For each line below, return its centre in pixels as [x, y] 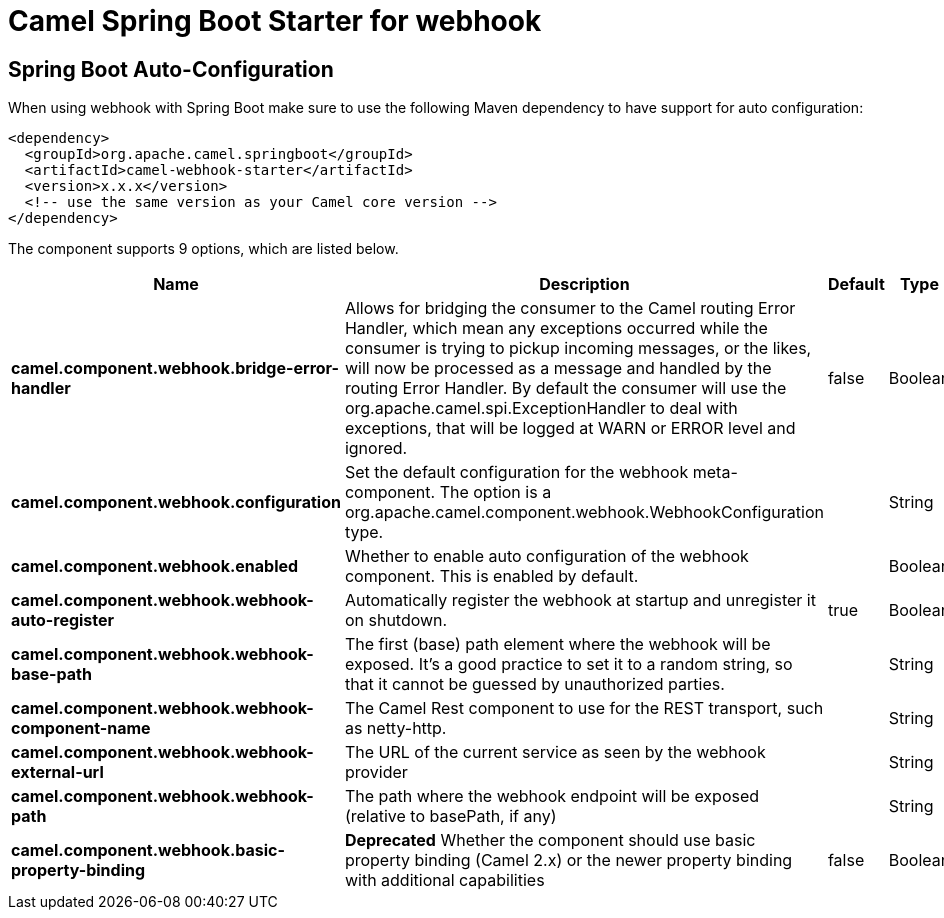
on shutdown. [396, 620]
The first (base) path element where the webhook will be [557, 644]
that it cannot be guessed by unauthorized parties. [534, 684]
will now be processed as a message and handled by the [558, 368]
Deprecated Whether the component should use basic [550, 840]
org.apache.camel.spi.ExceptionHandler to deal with [541, 408]
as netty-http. [395, 728]
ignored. [376, 448]
